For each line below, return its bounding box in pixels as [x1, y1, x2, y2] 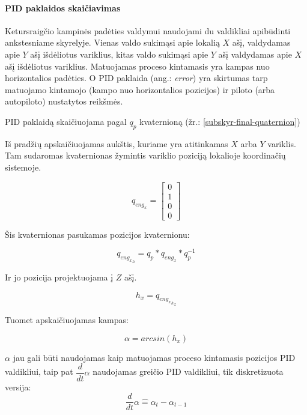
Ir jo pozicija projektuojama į [5, 271, 114, 283]
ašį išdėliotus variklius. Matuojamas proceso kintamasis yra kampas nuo [5, 59, 270, 72]
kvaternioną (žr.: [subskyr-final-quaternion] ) [139, 115, 300, 127]
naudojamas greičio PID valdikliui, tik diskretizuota [93, 365, 284, 378]
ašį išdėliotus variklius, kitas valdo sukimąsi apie [30, 47, 208, 60]
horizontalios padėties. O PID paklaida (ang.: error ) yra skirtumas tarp [5, 71, 268, 84]
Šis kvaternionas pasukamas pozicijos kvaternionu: [5, 228, 190, 240]
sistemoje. [5, 160, 41, 173]
